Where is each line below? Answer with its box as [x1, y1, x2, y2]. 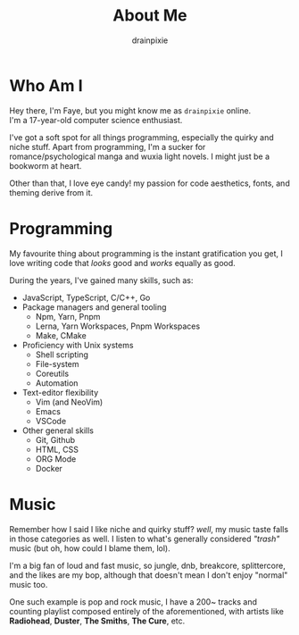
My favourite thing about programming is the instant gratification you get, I [9, 247, 283, 259]
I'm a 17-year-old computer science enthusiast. [9, 114, 183, 125]
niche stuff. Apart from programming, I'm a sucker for [9, 141, 206, 152]
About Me [112, 5, 187, 26]
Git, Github [35, 434, 76, 445]
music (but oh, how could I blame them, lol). [9, 542, 171, 554]
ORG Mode [35, 453, 77, 464]
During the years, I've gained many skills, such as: [9, 274, 194, 286]
